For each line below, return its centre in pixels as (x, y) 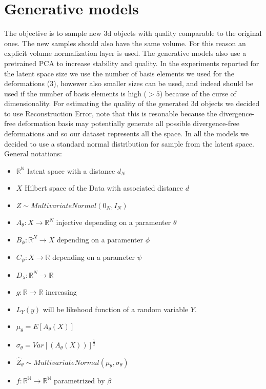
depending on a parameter (94, 257)
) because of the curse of (198, 93)
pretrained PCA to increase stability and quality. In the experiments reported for (132, 63)
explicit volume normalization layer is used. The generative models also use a (125, 53)
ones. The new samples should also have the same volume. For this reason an (125, 43)
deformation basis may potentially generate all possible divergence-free (128, 123)
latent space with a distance (71, 170)
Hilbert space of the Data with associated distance (104, 188)
